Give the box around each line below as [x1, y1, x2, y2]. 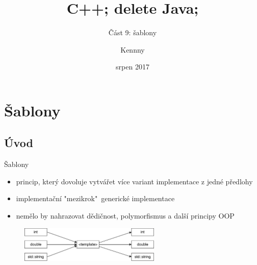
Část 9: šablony [108, 27, 157, 38]
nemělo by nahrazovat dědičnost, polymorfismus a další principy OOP [16, 210, 235, 221]
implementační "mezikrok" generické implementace [16, 193, 175, 204]
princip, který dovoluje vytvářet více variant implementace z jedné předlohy [16, 176, 253, 186]
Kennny [120, 44, 145, 55]
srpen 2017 [116, 61, 149, 72]
